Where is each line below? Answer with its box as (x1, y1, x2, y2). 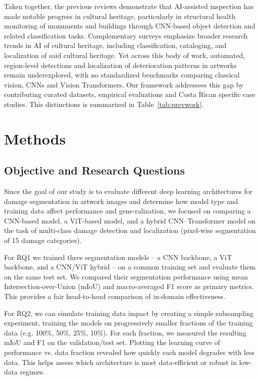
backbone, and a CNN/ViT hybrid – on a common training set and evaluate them (4, 261, 255, 272)
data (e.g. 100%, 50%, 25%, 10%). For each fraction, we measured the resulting (4, 327, 246, 337)
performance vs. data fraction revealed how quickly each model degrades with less (4, 347, 254, 357)
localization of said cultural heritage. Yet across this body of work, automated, (4, 49, 245, 60)
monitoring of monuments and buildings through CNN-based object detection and (4, 20, 255, 31)
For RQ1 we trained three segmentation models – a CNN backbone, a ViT (4, 251, 232, 262)
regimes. (19, 366, 45, 377)
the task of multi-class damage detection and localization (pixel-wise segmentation (4, 225, 256, 235)
